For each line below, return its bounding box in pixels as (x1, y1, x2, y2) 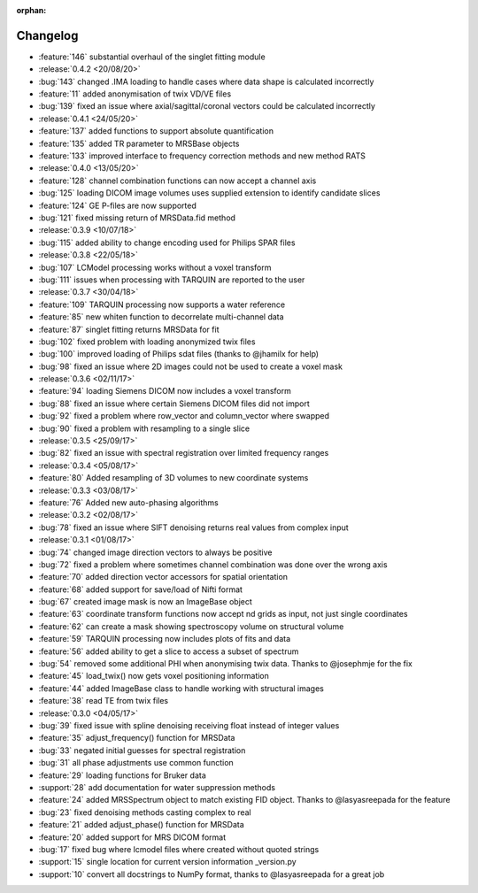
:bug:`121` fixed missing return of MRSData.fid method (38, 212, 236, 223)
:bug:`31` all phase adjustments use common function (38, 758, 234, 768)
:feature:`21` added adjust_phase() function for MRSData (38, 820, 245, 830)
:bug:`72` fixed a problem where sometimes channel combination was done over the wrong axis (38, 558, 389, 570)
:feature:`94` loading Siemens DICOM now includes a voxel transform (38, 386, 292, 396)
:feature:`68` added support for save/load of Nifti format (38, 584, 243, 595)
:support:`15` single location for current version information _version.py (38, 857, 297, 867)
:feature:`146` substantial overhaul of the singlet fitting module (38, 51, 266, 62)
